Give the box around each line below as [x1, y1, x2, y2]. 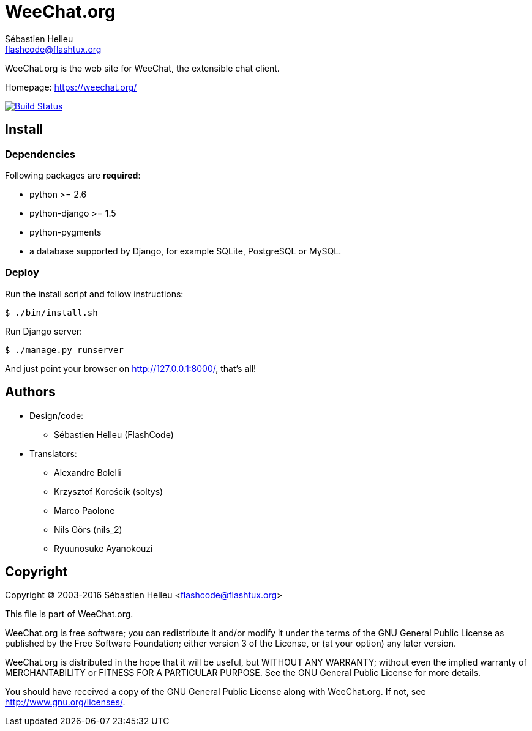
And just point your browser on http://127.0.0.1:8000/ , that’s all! [5, 363, 257, 374]
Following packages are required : [5, 169, 141, 180]
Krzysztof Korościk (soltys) [54, 486, 163, 497]
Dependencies [5, 147, 76, 160]
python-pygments [29, 226, 102, 237]
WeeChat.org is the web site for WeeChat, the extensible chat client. [5, 62, 280, 73]
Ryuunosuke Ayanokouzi [54, 543, 153, 554]
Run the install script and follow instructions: [5, 288, 184, 299]
